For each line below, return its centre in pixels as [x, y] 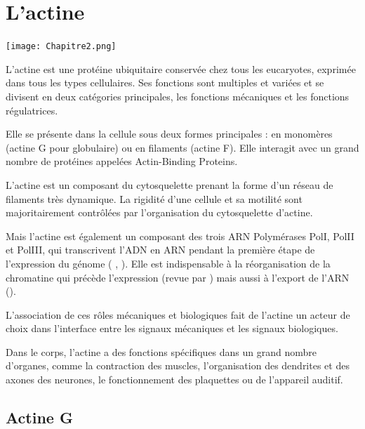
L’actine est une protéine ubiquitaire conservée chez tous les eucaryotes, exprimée [181, 68]
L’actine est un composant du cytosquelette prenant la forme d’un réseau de [170, 184]
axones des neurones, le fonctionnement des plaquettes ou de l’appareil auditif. [174, 379]
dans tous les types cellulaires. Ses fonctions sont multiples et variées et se [165, 82]
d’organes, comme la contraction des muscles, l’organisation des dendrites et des [178, 365]
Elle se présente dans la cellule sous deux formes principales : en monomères [169, 134]
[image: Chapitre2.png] [61, 47]
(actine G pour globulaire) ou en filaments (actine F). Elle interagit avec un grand [182, 147]
